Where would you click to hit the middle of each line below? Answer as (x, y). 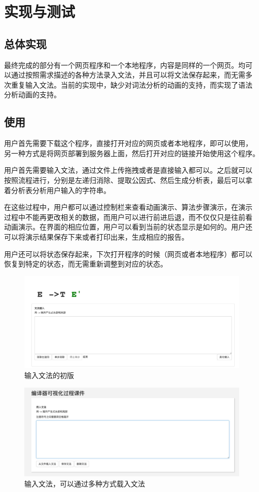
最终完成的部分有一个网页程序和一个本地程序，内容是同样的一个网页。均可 (128, 65)
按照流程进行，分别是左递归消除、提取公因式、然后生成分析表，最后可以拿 (128, 180)
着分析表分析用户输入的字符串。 (57, 190)
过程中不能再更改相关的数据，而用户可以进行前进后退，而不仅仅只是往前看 (128, 217)
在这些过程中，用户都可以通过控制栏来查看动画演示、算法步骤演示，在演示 (128, 207)
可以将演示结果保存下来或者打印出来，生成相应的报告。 (96, 236)
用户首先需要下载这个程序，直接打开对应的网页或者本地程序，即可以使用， (128, 143)
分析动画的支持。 (32, 94)
